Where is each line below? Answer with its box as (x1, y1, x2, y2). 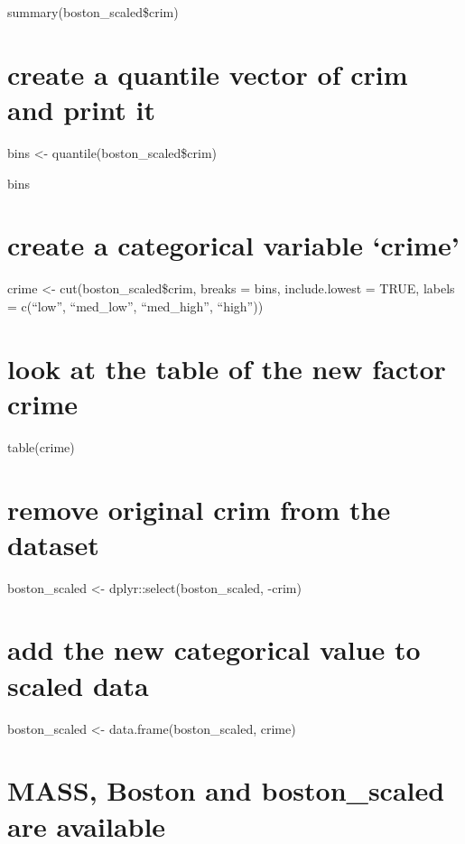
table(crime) (7, 437, 75, 456)
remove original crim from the (7, 490, 391, 527)
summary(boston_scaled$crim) (7, 3, 179, 21)
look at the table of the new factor (7, 349, 446, 386)
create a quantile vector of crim (7, 55, 408, 92)
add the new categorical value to (7, 631, 421, 668)
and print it (7, 90, 155, 127)
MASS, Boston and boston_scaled (7, 772, 445, 809)
